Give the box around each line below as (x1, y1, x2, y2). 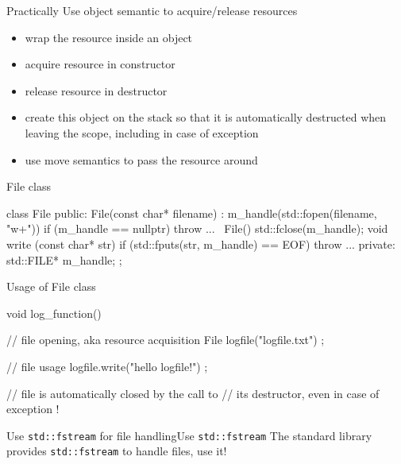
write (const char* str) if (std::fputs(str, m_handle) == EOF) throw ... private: (6, 235, 395, 252)
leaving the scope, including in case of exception (25, 124, 259, 141)
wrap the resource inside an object (25, 29, 193, 45)
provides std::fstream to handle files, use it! (6, 443, 227, 459)
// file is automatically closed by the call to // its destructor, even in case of (6, 385, 380, 401)
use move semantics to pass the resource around (25, 151, 258, 168)
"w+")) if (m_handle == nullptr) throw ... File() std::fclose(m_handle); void (6, 220, 388, 237)
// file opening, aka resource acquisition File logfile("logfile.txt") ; (6, 331, 325, 348)
